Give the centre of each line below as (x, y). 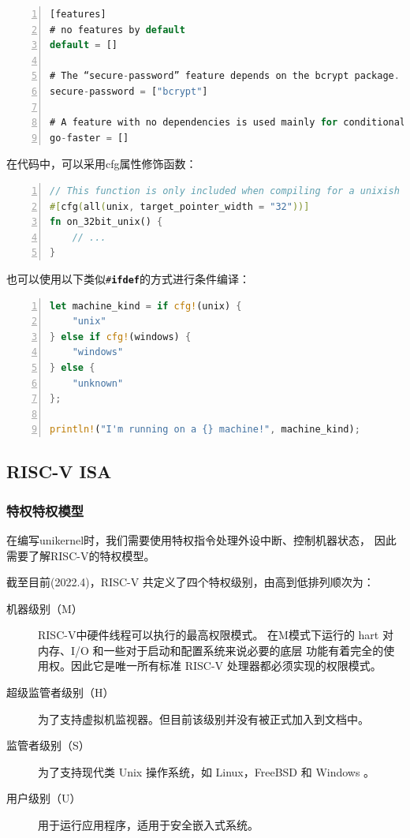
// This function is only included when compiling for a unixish (225, 191)
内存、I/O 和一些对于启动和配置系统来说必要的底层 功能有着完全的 (211, 650)
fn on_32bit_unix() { (106, 222)
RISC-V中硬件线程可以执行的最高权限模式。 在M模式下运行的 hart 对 (216, 635)
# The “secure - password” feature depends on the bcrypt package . (225, 76)
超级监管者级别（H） (60, 692)
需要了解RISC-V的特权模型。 (81, 555)
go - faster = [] (89, 138)
